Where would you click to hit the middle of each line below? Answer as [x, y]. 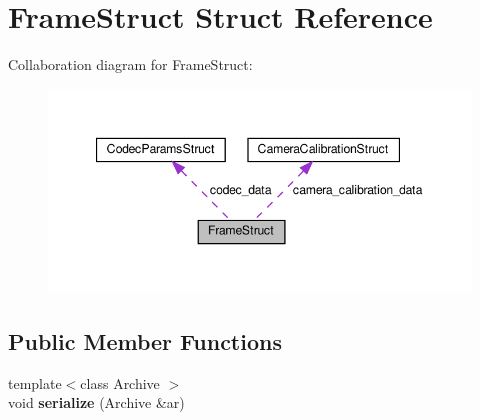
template [35, 382]
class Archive [120, 382]
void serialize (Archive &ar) [96, 402]
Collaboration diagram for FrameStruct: [130, 64]
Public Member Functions [145, 340]
